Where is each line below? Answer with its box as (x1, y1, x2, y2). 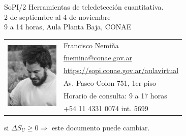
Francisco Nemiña (64, 40, 119, 50)
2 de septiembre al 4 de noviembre (4, 11, 111, 22)
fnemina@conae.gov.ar (64, 52, 133, 63)
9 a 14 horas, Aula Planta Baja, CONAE (4, 21, 132, 32)
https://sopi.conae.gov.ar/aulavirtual (64, 65, 179, 76)
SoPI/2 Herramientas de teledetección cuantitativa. (4, 2, 164, 12)
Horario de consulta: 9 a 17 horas (64, 90, 167, 100)
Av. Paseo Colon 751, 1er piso (64, 78, 156, 88)
